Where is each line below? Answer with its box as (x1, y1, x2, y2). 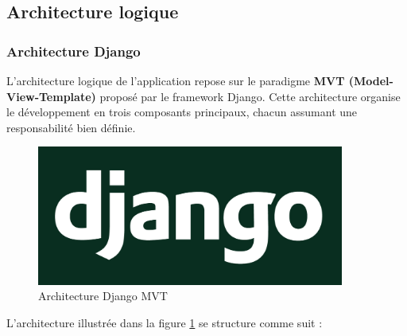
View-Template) (6, 88, 96, 104)
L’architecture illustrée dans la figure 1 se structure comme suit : (6, 314, 323, 330)
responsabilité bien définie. (6, 119, 136, 135)
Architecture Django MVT (38, 287, 168, 304)
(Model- (348, 72, 393, 88)
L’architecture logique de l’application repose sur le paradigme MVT (6, 72, 345, 88)
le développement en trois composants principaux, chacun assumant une (6, 104, 358, 120)
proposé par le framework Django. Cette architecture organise (99, 88, 401, 104)
